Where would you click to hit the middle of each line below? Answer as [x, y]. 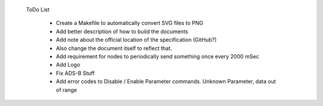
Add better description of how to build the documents [122, 31]
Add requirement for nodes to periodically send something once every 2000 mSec [158, 56]
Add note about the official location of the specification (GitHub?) [136, 40]
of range [66, 90]
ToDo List [38, 10]
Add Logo [68, 65]
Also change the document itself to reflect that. [114, 48]
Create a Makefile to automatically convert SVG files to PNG [129, 23]
